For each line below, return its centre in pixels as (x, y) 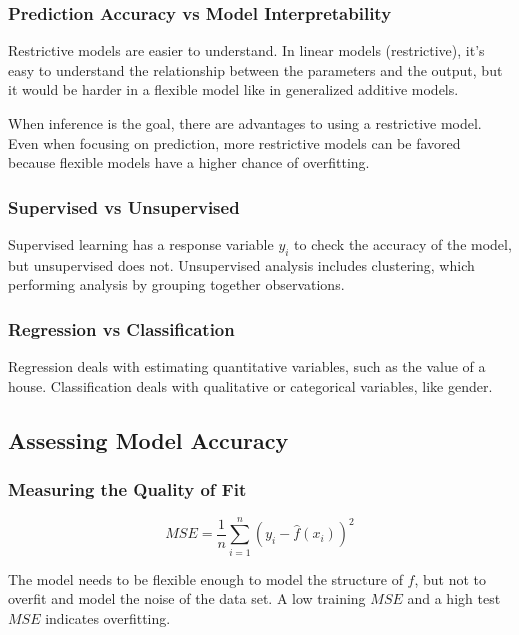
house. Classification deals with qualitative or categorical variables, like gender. (250, 385)
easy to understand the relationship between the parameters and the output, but (255, 69)
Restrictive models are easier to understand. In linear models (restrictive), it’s (246, 50)
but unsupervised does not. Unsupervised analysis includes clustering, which (241, 264)
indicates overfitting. (108, 617)
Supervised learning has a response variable (141, 244)
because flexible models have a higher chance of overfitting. (189, 162)
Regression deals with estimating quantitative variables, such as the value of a (247, 366)
